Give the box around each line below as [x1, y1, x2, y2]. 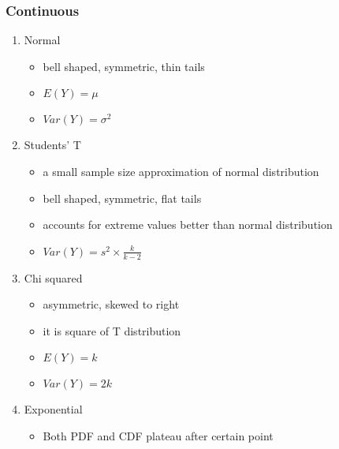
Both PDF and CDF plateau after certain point [43, 427, 274, 443]
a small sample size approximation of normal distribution [43, 163, 319, 179]
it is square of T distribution [43, 322, 181, 339]
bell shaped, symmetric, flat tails [43, 189, 202, 206]
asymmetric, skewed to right [43, 296, 180, 312]
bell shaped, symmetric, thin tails [43, 58, 205, 74]
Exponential [24, 401, 83, 417]
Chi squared [24, 269, 83, 286]
